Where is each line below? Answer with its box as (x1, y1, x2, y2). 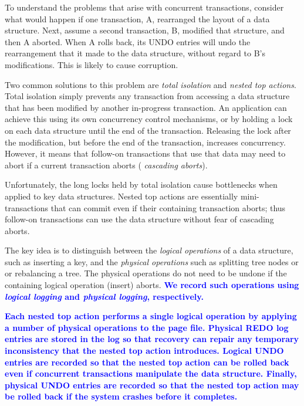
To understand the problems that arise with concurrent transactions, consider (5, 1, 284, 13)
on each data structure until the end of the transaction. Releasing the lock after (5, 124, 291, 136)
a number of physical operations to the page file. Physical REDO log (5, 321, 289, 333)
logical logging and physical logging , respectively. (5, 290, 204, 302)
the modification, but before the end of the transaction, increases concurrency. (5, 136, 286, 148)
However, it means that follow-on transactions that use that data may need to (5, 147, 286, 160)
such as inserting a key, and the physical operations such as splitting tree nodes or (5, 255, 299, 268)
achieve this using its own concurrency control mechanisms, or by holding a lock (5, 113, 293, 125)
